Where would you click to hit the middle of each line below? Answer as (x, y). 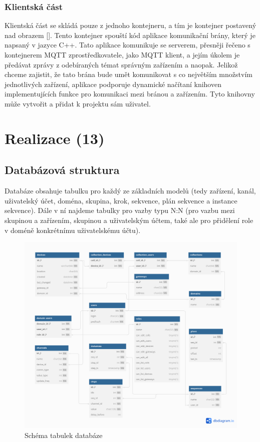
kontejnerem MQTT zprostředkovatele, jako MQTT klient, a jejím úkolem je (122, 54)
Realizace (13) (55, 138)
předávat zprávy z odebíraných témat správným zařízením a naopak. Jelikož (121, 64)
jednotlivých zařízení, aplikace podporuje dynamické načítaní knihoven (113, 84)
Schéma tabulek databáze (64, 435)
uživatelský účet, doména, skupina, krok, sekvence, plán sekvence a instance (121, 200)
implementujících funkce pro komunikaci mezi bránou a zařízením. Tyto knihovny (130, 94)
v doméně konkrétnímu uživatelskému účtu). (73, 230)
